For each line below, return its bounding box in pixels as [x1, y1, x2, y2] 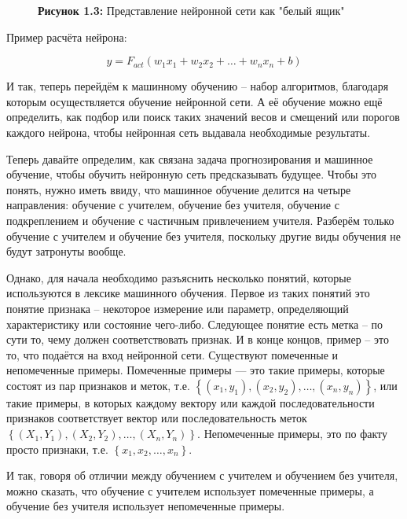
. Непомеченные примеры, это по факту [197, 425, 388, 442]
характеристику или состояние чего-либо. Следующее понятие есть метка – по [6, 315, 383, 332]
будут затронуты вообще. [6, 243, 126, 259]
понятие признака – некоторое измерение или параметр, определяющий [6, 300, 349, 316]
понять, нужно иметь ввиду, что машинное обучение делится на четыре [6, 181, 351, 197]
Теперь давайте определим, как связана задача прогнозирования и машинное [6, 150, 373, 167]
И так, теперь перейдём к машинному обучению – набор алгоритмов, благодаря [6, 78, 389, 94]
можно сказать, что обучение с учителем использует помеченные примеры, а [6, 482, 374, 499]
